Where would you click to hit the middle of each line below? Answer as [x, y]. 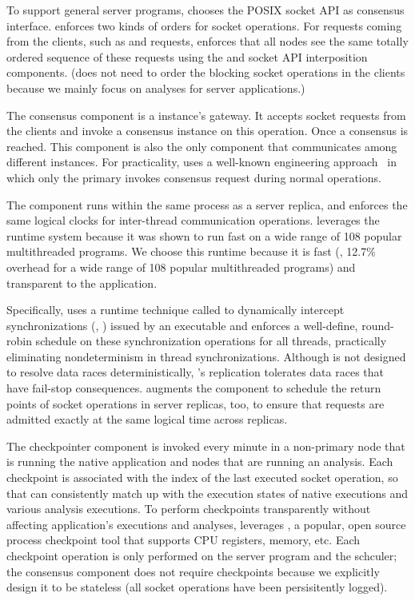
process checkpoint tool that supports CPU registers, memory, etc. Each [184, 540]
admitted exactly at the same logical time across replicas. [147, 419]
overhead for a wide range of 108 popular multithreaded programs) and [181, 267]
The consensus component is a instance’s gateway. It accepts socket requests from [206, 115]
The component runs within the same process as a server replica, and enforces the [207, 204]
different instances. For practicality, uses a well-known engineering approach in [202, 162]
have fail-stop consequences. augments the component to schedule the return [194, 388]
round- [378, 325]
